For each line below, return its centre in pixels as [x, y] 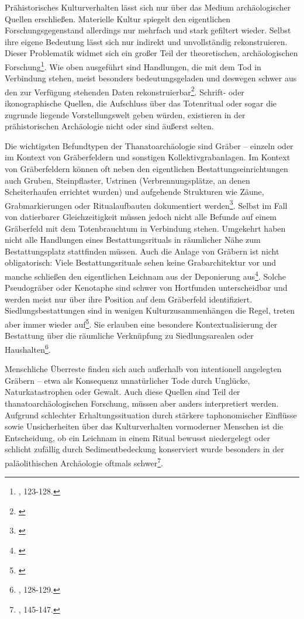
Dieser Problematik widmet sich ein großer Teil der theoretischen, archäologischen [151, 53]
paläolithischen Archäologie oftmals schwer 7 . [84, 462]
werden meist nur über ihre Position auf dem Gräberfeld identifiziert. [129, 299]
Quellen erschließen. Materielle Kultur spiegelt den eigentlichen [118, 18]
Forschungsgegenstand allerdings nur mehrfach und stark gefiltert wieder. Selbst [148, 30]
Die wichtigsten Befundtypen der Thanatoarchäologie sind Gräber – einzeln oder [149, 145]
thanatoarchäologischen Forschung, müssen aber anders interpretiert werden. [142, 403]
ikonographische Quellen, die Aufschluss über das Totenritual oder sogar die [141, 103]
